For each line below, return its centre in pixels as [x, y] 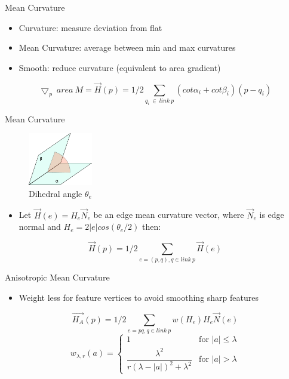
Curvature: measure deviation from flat [90, 27]
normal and [40, 227]
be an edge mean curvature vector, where [169, 215]
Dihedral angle [56, 193]
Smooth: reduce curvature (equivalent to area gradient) [120, 67]
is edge [272, 215]
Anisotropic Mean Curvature [57, 277]
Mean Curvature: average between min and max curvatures [127, 47]
